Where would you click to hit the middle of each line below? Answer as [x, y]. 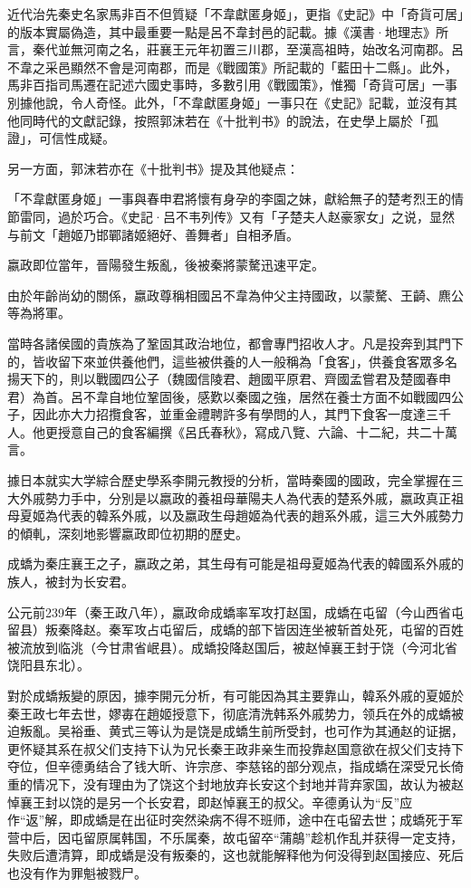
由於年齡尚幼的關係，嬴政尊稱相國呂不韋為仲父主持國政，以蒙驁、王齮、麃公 [235, 295]
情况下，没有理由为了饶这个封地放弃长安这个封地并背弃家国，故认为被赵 [248, 783]
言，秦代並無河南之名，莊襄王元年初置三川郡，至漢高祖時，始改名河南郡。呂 [235, 49]
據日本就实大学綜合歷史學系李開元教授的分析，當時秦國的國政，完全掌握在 [229, 480]
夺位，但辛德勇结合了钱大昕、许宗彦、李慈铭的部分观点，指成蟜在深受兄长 [229, 766]
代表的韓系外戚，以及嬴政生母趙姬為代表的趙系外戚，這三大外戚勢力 [260, 516]
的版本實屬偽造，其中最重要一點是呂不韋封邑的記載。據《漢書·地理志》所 [228, 31]
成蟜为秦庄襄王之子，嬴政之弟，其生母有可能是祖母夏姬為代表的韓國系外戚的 [235, 563]
